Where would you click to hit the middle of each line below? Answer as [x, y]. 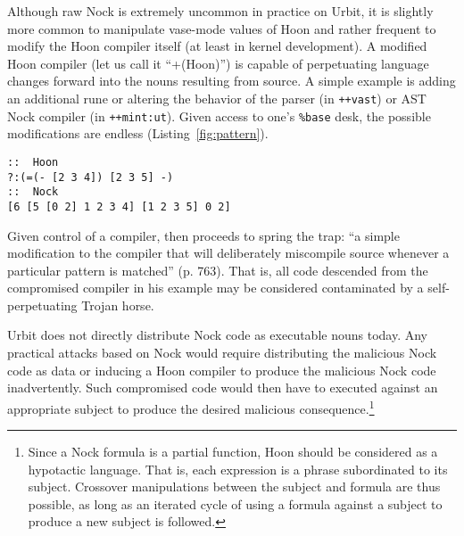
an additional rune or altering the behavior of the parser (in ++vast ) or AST [217, 98]
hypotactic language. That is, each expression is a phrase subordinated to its [238, 469]
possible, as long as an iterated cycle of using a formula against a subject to [235, 503]
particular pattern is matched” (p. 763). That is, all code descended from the [218, 270]
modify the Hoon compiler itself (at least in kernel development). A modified [217, 46]
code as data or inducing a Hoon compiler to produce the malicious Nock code [222, 370]
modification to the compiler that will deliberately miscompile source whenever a [228, 253]
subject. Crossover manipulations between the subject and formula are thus [234, 487]
